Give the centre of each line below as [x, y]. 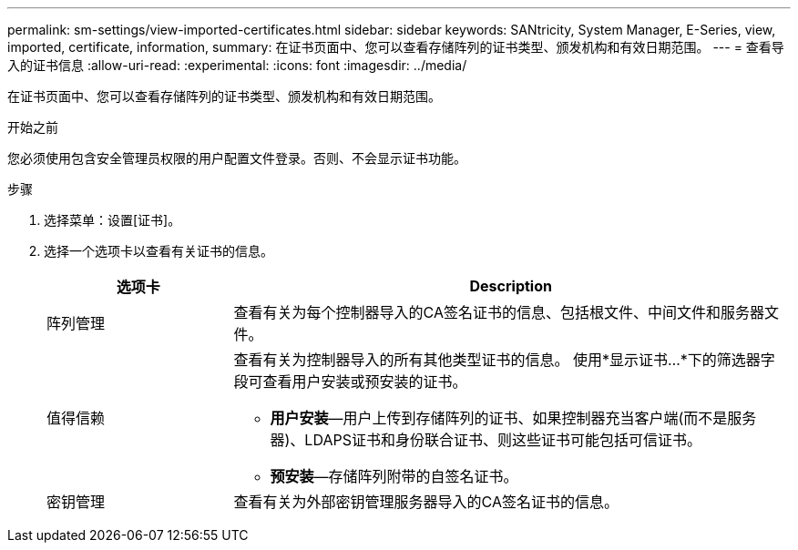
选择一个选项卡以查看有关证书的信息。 [159, 251]
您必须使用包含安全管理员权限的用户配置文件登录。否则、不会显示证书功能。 [237, 158]
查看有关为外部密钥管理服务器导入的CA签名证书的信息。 [426, 502]
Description [511, 286]
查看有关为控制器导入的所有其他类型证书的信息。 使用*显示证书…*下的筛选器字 [504, 360]
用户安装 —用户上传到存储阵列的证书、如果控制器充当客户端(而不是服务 [513, 418]
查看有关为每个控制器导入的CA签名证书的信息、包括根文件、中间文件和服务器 [499, 312]
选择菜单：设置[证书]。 [113, 220]
